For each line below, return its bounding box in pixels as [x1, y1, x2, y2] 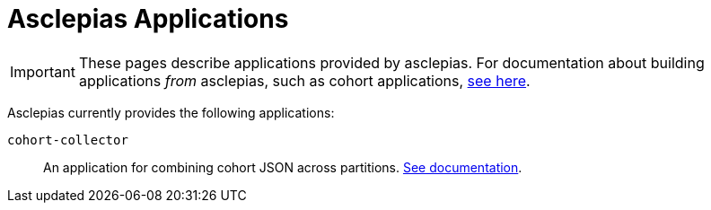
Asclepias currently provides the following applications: [7, 104, 335, 120]
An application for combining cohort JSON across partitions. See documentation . [43, 159, 522, 175]
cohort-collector [7, 132, 128, 147]
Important [10, 62, 75, 81]
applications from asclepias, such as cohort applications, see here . [78, 71, 531, 90]
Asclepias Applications [7, 4, 289, 34]
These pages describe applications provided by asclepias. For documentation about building [78, 53, 705, 72]
